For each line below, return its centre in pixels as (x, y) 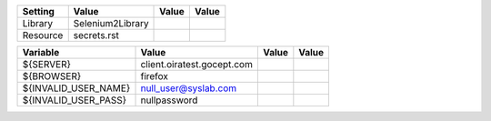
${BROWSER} (52, 76)
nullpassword (169, 100)
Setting (38, 11)
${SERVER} (47, 64)
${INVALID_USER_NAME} (76, 88)
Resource (43, 35)
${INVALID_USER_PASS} (75, 100)
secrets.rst (96, 35)
